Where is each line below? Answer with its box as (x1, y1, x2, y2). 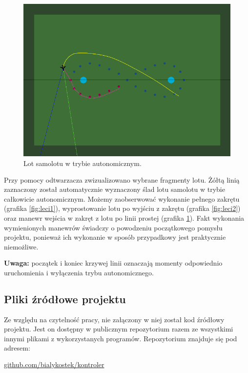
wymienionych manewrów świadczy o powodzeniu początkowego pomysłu (4, 222, 223, 232)
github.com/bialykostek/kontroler (4, 359, 104, 370)
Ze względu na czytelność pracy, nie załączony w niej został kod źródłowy (4, 314, 225, 324)
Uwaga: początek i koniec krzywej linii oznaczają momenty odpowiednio (4, 258, 223, 268)
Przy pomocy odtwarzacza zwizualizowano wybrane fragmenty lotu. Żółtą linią (4, 174, 240, 185)
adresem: (4, 343, 30, 353)
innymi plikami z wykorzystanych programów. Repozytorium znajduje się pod (4, 333, 237, 343)
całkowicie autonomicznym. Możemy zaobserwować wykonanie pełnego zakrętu (4, 193, 240, 204)
